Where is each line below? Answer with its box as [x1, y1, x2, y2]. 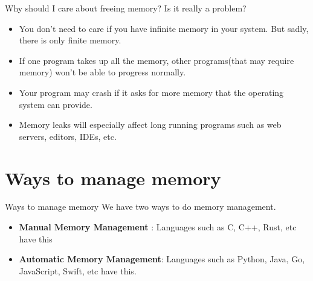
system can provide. [19, 98, 92, 110]
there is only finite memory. [19, 34, 121, 46]
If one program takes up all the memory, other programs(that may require [19, 54, 294, 66]
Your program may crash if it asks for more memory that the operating [19, 86, 284, 98]
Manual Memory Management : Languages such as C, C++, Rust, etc [19, 221, 297, 233]
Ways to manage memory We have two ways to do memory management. [5, 200, 276, 213]
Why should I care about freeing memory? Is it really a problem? [5, 2, 247, 14]
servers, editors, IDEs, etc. [19, 130, 117, 142]
